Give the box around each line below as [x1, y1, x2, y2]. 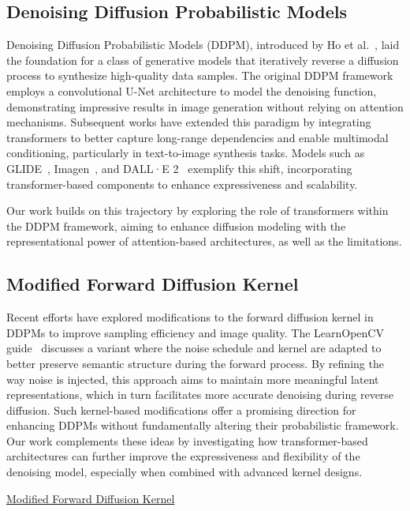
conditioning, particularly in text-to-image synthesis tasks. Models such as [6, 145, 365, 161]
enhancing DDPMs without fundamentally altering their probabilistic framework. [6, 417, 399, 434]
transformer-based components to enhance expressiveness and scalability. [6, 175, 358, 192]
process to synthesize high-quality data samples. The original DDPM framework [6, 67, 393, 84]
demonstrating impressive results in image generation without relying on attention [6, 98, 404, 115]
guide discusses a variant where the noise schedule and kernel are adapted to [6, 340, 382, 356]
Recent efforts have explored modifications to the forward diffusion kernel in [6, 309, 374, 325]
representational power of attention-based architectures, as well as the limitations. [6, 233, 402, 250]
